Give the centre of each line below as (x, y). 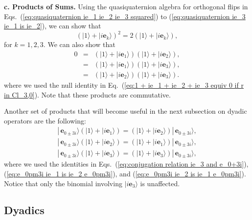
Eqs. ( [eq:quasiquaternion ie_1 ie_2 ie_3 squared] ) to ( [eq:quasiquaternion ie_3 (125, 16)
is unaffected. (160, 183)
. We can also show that (79, 44)
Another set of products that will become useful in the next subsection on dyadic (126, 111)
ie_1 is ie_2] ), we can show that (53, 26)
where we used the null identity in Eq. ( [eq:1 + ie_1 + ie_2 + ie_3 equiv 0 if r (124, 85)
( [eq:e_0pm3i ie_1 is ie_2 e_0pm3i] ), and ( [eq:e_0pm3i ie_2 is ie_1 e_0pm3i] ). (125, 174)
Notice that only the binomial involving (63, 183)
